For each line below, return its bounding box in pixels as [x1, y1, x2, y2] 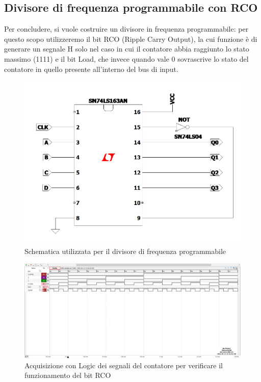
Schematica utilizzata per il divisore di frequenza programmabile [24, 245, 226, 256]
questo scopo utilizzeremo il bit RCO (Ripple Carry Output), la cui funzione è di [4, 33, 257, 44]
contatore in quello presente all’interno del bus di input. [4, 63, 178, 74]
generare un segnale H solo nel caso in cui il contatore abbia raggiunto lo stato [4, 43, 249, 54]
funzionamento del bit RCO [24, 370, 111, 380]
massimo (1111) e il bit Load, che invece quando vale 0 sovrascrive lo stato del [4, 53, 249, 64]
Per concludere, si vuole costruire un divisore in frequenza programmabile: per [4, 23, 249, 34]
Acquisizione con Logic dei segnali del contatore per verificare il [24, 360, 223, 370]
